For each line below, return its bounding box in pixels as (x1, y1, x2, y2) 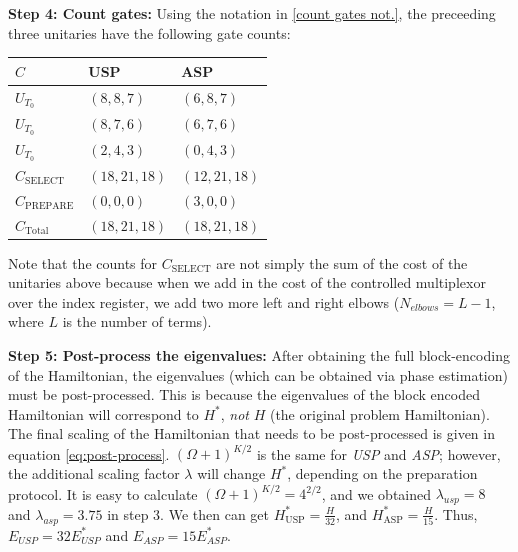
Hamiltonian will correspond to (8, 403, 199, 424)
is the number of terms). (62, 311, 212, 332)
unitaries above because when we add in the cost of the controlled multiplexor (8, 272, 486, 293)
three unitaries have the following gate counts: (8, 22, 291, 43)
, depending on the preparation (287, 463, 478, 484)
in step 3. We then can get (107, 503, 269, 524)
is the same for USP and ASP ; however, (256, 443, 501, 464)
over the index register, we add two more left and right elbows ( (8, 291, 400, 312)
